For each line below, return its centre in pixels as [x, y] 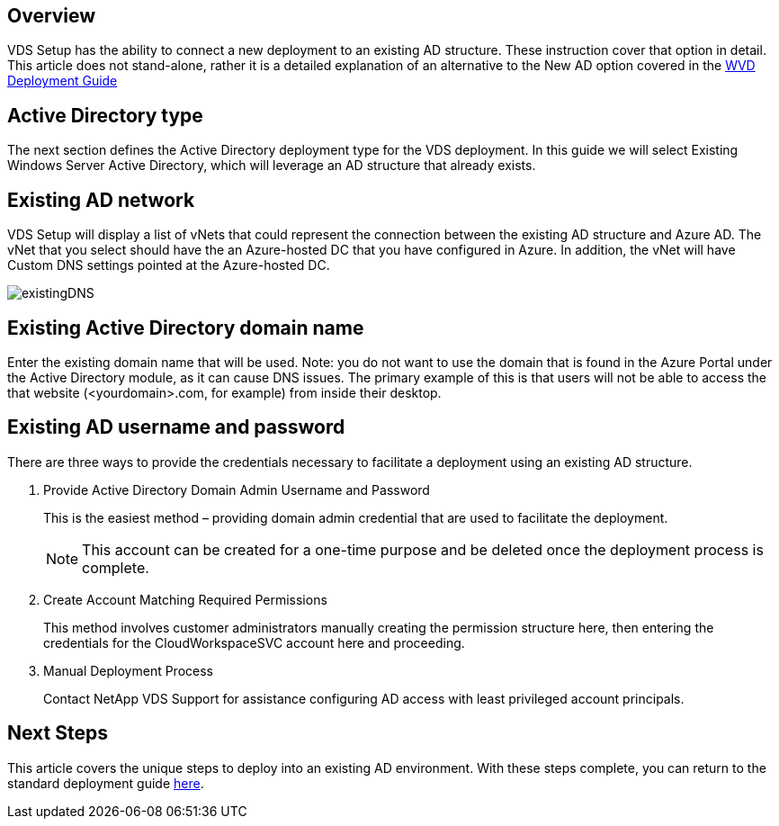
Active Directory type [105, 115]
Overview [52, 16]
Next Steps [58, 733]
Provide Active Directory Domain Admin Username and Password [237, 489]
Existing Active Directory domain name [186, 328]
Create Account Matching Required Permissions [185, 599]
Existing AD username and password [176, 427]
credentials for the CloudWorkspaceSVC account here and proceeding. [254, 642]
